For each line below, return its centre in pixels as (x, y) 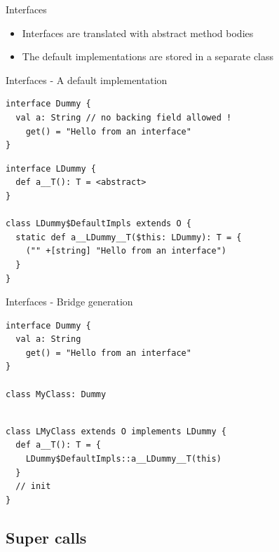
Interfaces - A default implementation (87, 80)
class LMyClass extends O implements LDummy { (116, 431)
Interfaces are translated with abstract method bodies (138, 33)
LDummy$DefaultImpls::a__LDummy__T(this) (123, 459)
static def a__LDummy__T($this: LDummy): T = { (129, 237)
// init (33, 487)
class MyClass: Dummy (56, 394)
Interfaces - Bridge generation (69, 302)
